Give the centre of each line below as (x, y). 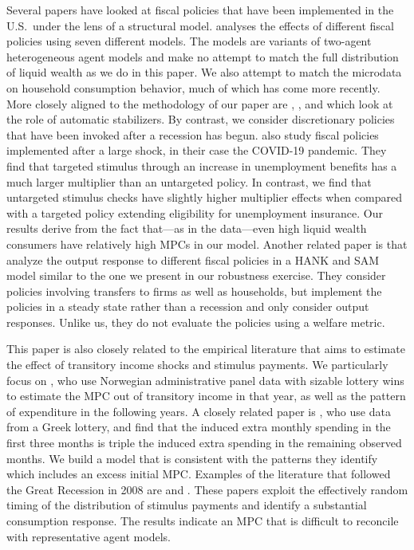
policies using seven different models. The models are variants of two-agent (189, 41)
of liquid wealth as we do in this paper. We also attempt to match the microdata (204, 72)
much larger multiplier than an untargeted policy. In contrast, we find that (189, 181)
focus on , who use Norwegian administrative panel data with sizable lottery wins (205, 380)
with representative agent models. (89, 536)
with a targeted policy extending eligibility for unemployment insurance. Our (195, 212)
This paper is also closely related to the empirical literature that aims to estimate (206, 349)
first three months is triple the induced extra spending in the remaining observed (204, 443)
